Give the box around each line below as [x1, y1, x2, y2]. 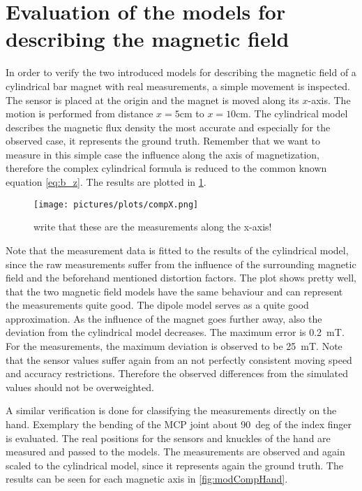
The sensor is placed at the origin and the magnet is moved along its [6, 92, 299, 107]
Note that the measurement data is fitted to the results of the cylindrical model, [6, 242, 349, 257]
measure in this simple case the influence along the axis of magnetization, [6, 147, 319, 161]
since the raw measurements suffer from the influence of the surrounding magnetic [6, 256, 356, 271]
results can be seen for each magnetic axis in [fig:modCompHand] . [6, 471, 288, 486]
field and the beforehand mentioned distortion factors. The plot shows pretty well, [6, 270, 356, 285]
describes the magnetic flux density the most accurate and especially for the [6, 119, 331, 134]
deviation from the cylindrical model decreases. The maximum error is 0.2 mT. [6, 325, 345, 339]
